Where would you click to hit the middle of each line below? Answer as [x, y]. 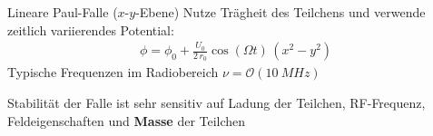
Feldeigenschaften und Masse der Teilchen [127, 120]
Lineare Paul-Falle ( [63, 12]
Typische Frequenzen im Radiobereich [113, 72]
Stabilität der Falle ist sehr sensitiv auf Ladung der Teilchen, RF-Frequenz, [216, 103]
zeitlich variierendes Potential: [91, 29]
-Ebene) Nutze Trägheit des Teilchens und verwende [280, 12]
